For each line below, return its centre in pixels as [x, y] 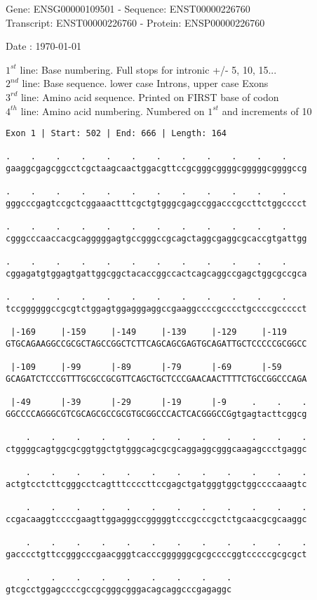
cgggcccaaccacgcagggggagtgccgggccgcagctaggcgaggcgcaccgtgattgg [156, 239]
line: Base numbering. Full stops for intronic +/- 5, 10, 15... [148, 69]
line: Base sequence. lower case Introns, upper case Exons [145, 83]
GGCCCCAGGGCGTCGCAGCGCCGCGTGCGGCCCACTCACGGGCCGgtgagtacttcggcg [156, 414]
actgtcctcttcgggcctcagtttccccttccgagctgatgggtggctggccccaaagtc [156, 484]
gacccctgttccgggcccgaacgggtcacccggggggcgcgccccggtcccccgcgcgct [156, 554]
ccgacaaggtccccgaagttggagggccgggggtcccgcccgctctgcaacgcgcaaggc [156, 519]
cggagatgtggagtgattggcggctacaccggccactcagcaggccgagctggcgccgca [156, 274]
